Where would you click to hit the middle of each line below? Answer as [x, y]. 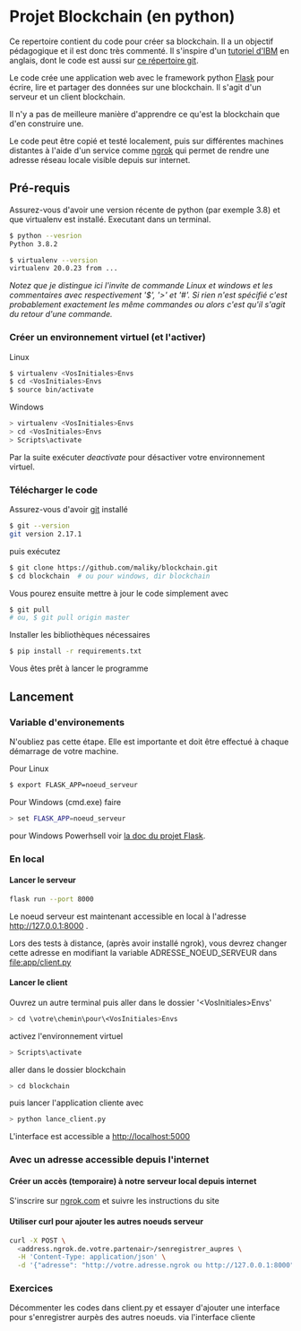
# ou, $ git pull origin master [69, 618]
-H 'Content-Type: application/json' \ [92, 1257]
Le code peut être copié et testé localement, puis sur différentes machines [146, 141]
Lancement [42, 696]
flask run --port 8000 [52, 899]
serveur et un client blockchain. [67, 97]
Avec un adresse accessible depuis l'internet [109, 1160]
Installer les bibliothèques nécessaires [80, 635]
